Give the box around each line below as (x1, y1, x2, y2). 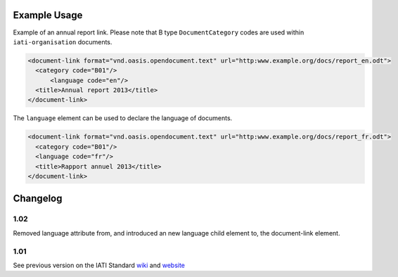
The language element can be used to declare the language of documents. (13, 114, 233, 122)
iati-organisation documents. (13, 37, 113, 46)
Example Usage (13, 9, 83, 21)
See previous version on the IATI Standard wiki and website (13, 261, 186, 269)
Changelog (13, 193, 63, 205)
